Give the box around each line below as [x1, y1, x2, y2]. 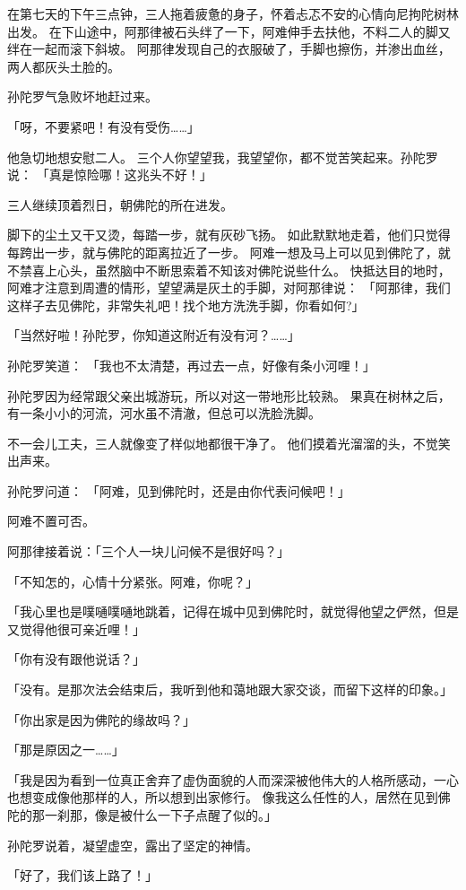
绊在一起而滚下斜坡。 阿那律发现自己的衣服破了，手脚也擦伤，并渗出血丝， [7, 39, 451, 58]
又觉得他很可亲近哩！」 [7, 619, 145, 638]
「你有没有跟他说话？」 [7, 650, 145, 668]
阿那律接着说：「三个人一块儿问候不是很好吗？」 [7, 542, 289, 561]
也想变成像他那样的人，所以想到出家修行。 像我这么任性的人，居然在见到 [7, 788, 438, 807]
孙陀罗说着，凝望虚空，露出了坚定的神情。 [7, 835, 258, 854]
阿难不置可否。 [7, 511, 95, 530]
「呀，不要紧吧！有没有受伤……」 [7, 117, 200, 135]
